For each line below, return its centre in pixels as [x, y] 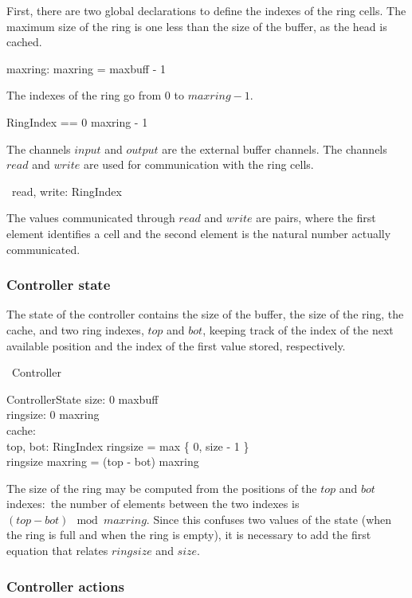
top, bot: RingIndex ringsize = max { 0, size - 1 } [128, 446]
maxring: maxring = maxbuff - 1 [86, 68]
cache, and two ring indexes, [75, 329]
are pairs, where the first [316, 218]
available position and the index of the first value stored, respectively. [176, 345]
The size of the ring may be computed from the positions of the [162, 488]
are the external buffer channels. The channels [275, 149]
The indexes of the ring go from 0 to [95, 95]
